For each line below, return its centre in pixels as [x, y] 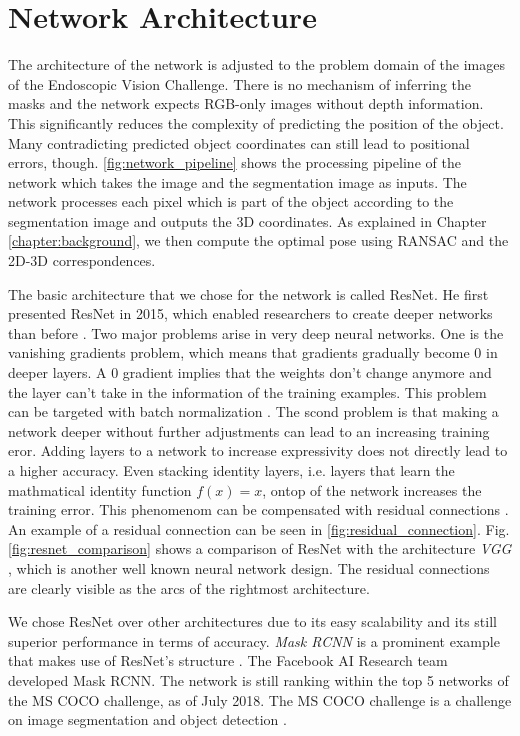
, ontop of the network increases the [372, 489]
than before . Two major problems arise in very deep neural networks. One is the [256, 332]
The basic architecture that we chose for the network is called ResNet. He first [248, 293]
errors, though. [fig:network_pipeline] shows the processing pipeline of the [234, 162]
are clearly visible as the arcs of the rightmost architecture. [189, 587]
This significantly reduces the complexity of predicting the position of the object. [256, 122]
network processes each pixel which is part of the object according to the [231, 201]
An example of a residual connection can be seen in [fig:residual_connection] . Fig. [259, 528]
